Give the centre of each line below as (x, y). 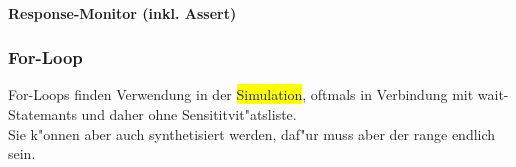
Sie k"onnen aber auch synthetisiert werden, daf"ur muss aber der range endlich (252, 133)
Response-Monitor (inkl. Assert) (122, 12)
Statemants (42, 114)
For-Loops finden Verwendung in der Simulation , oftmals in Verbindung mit (241, 94)
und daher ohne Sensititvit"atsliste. (189, 114)
